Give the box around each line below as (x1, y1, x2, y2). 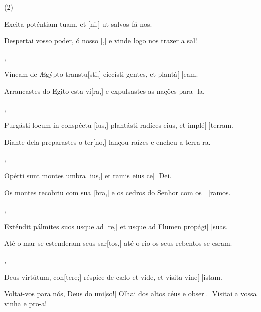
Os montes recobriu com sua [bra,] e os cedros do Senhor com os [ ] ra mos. (4, 187, 231, 197)
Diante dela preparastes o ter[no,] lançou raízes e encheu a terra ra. (4, 136, 211, 147)
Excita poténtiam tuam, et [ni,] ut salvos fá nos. (4, 18, 152, 29)
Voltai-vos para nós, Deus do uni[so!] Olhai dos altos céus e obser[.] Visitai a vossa (4, 288, 257, 299)
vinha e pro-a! (4, 298, 47, 308)
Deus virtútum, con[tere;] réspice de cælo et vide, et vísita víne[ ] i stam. (4, 271, 223, 282)
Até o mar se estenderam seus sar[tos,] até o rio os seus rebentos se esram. (4, 238, 232, 248)
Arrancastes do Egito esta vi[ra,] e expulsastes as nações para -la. (4, 85, 205, 96)
